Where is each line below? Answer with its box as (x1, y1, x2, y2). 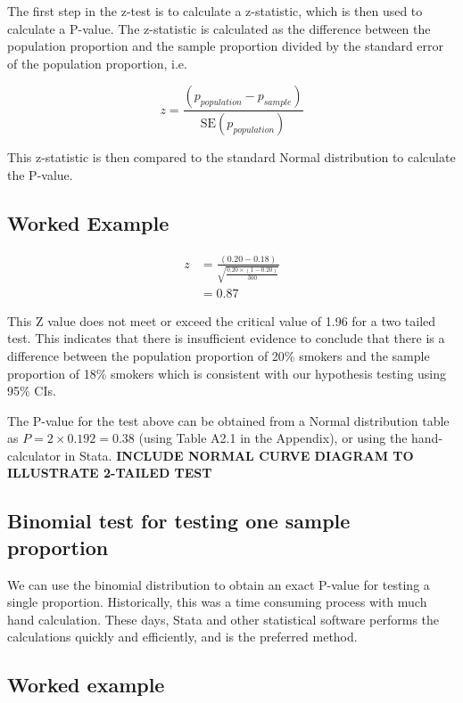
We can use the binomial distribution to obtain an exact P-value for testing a (7, 575, 430, 593)
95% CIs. (7, 381, 56, 400)
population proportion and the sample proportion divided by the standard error (7, 37, 444, 55)
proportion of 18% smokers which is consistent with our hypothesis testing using (7, 364, 447, 382)
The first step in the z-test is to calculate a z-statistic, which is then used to (7, 2, 423, 20)
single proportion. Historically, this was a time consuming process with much (7, 593, 427, 611)
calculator (7, 446, 61, 464)
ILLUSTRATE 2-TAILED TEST (7, 463, 212, 482)
